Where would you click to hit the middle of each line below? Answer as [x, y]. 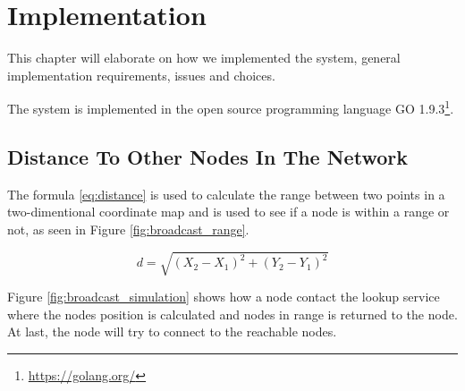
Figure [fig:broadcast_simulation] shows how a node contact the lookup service [224, 297]
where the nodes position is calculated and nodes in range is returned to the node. [232, 314]
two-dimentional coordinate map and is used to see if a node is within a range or [228, 212]
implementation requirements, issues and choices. [141, 75]
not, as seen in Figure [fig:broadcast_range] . [128, 229]
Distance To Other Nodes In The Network [207, 156]
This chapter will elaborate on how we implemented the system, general [204, 58]
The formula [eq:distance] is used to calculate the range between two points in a [226, 194]
